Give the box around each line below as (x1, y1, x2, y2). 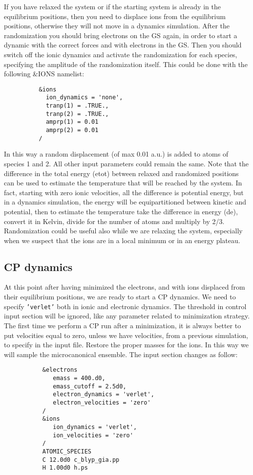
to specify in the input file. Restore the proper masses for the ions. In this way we (4, 339, 249, 350)
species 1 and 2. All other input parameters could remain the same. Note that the (4, 158, 249, 168)
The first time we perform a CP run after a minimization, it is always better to (4, 320, 241, 330)
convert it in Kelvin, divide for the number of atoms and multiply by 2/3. (4, 216, 225, 226)
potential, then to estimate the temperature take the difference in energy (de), (4, 206, 238, 216)
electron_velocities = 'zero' (53, 399, 151, 406)
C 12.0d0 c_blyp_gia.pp (42, 456, 120, 463)
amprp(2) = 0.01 (45, 127, 99, 134)
